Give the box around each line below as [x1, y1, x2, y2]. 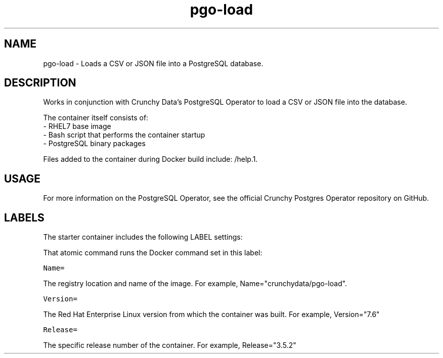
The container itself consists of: [43, 113, 149, 122]
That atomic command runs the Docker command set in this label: [43, 248, 262, 257]
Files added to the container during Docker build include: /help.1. [43, 155, 258, 164]
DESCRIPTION [4, 76, 76, 89]
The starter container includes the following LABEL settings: [43, 233, 243, 242]
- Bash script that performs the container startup [43, 130, 205, 140]
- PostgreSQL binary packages [43, 139, 146, 148]
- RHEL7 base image [43, 122, 111, 131]
